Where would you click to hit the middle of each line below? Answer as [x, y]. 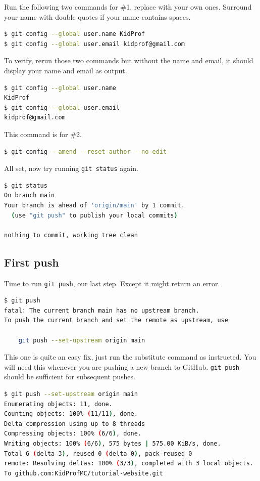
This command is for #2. [43, 134]
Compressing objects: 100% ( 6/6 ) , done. [73, 434]
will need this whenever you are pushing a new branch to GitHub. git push [122, 366]
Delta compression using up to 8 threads [75, 424]
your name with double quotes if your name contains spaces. [97, 16]
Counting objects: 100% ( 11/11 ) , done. [71, 414]
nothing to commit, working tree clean [71, 235]
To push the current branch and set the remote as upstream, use [116, 320]
